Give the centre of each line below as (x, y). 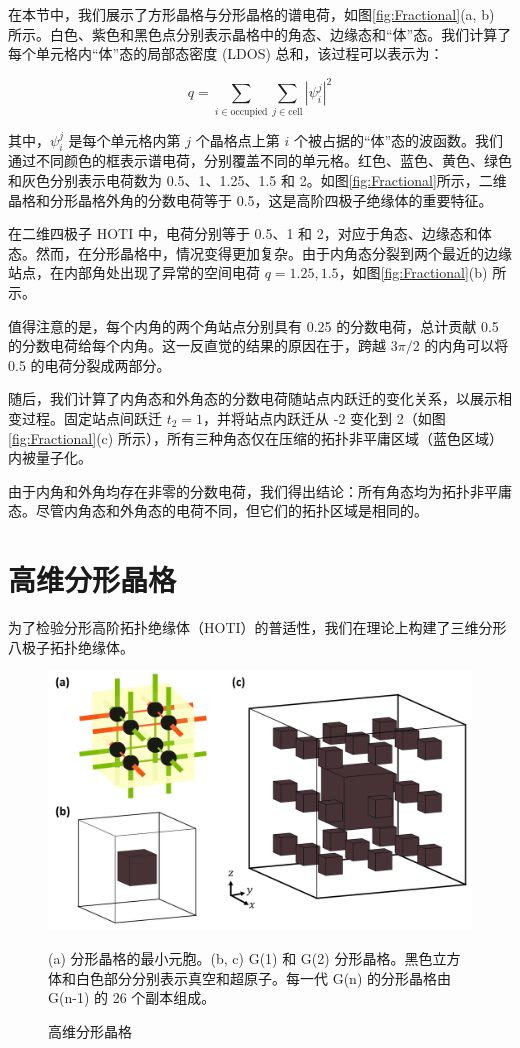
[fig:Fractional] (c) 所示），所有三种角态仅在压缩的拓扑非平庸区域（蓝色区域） (255, 437)
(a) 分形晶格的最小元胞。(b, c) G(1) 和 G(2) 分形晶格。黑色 (240, 958)
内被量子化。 (50, 457)
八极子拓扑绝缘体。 (71, 646)
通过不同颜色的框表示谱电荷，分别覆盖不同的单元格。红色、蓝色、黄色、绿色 (260, 160)
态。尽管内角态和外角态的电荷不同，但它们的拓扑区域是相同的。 (218, 510)
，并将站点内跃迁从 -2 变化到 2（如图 (324, 417)
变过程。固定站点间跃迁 (85, 417)
